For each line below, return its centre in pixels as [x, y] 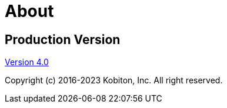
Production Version [63, 39]
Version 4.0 [27, 62]
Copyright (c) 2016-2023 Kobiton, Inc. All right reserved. [114, 80]
